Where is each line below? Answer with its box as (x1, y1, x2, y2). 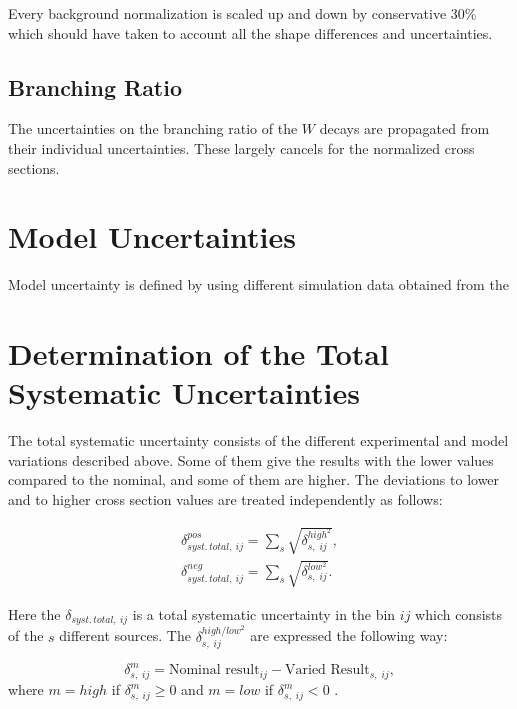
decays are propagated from (319, 118, 490, 139)
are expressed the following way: (250, 625, 448, 646)
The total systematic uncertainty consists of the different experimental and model (8, 430, 509, 451)
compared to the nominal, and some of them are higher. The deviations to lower (8, 469, 500, 490)
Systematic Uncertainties (8, 372, 360, 413)
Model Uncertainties (8, 216, 296, 257)
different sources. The (59, 625, 191, 646)
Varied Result (285, 663, 370, 678)
